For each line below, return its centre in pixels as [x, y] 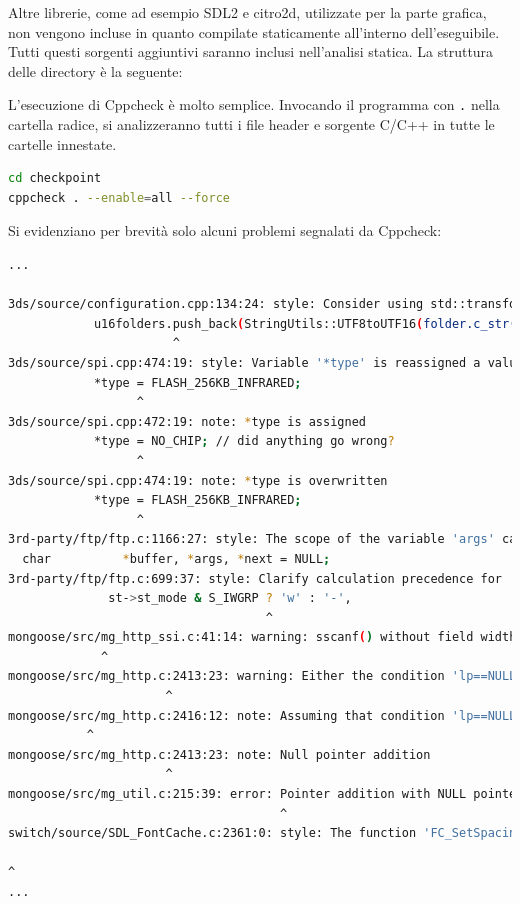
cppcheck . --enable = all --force [119, 197]
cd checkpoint [55, 178]
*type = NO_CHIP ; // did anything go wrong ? [244, 441]
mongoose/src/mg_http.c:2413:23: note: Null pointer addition [219, 754]
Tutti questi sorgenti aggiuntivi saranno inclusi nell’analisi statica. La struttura [251, 51]
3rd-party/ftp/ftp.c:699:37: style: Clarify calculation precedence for [255, 578]
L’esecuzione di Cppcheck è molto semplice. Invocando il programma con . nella [254, 104]
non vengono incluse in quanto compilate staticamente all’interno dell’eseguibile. [254, 31]
